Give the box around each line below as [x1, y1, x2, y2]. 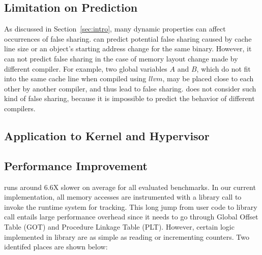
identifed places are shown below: [4, 241, 108, 252]
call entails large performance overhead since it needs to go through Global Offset [4, 211, 258, 222]
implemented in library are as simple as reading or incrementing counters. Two [4, 231, 250, 242]
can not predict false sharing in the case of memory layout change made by [4, 53, 238, 63]
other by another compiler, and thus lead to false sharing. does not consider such [4, 83, 256, 93]
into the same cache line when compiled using [4, 73, 147, 84]
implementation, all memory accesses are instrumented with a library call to [4, 192, 242, 202]
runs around [4, 181, 42, 192]
